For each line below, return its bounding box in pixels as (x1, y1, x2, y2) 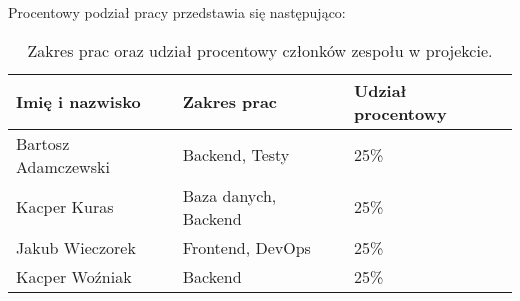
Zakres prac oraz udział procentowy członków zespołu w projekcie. (27, 38, 493, 62)
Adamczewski (16, 154, 110, 178)
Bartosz (16, 131, 70, 155)
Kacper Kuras (16, 195, 114, 219)
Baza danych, (182, 183, 277, 207)
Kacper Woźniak (16, 264, 132, 288)
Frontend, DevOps (182, 235, 311, 259)
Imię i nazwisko (16, 90, 141, 114)
